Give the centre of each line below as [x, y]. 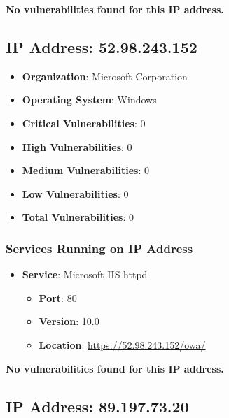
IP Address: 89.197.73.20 [97, 406]
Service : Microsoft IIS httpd [85, 274]
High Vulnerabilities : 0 [77, 146]
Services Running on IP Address [99, 248]
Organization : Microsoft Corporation [105, 76]
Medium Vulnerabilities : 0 [85, 170]
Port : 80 [58, 297]
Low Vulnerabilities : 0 [75, 193]
